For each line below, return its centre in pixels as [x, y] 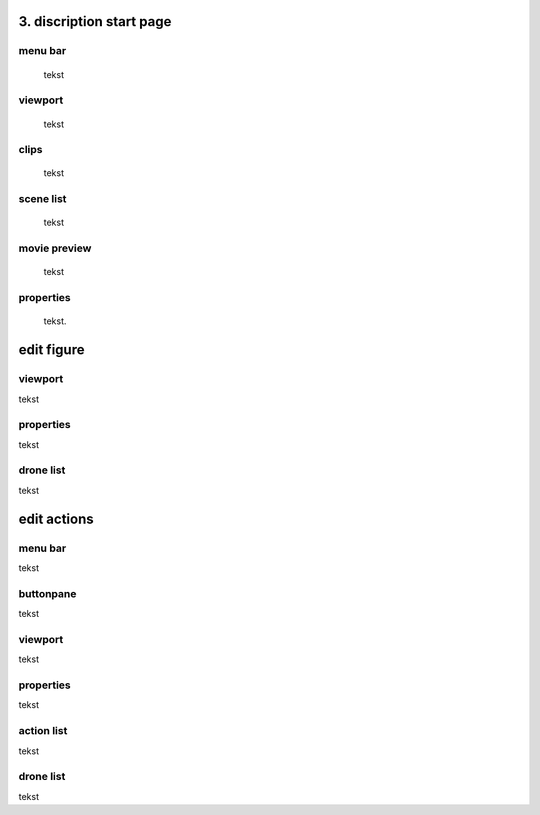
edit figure [51, 350]
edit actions [56, 518]
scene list [42, 199]
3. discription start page [95, 21]
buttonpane [47, 593]
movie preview [55, 248]
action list [43, 731]
